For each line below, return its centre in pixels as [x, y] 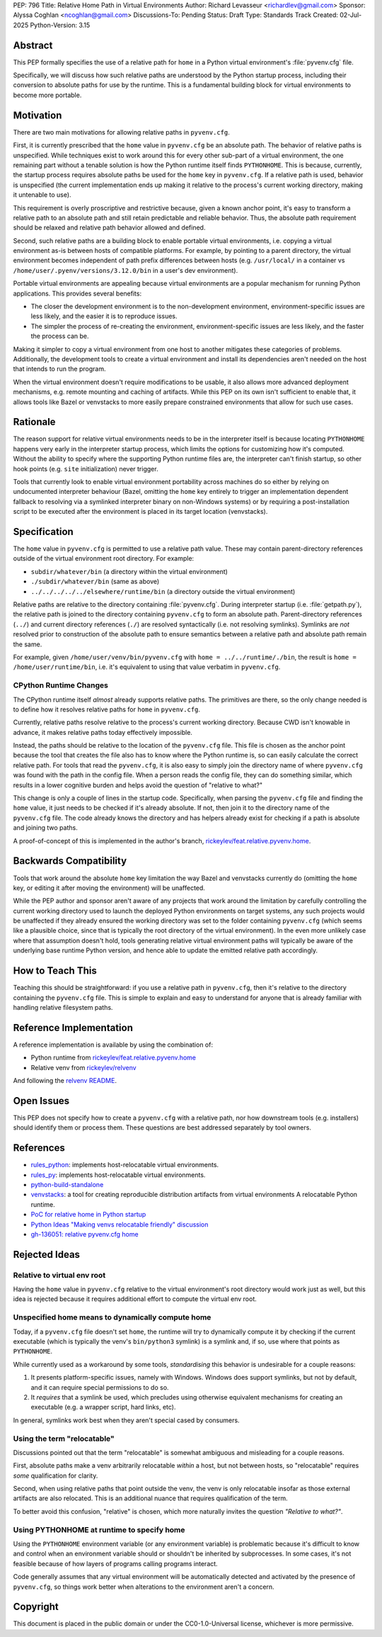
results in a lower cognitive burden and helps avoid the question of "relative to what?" [138, 785]
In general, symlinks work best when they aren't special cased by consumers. [126, 1420]
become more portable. [47, 95]
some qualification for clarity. [56, 1475]
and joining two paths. [45, 828]
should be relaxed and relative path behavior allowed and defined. [109, 227]
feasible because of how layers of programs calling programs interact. [116, 1563]
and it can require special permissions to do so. [100, 1387]
